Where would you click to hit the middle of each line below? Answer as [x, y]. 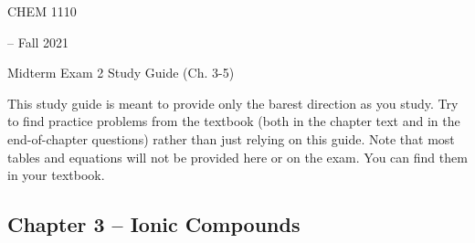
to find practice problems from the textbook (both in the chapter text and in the [234, 121]
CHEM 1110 [42, 11]
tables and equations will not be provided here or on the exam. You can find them [237, 157]
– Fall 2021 [38, 42]
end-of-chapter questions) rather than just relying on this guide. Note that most [231, 138]
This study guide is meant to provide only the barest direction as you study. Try [233, 103]
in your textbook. [56, 175]
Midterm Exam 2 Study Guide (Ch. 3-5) [121, 73]
